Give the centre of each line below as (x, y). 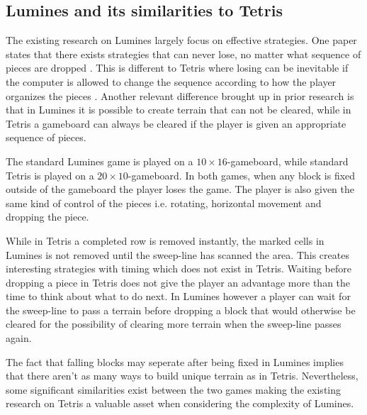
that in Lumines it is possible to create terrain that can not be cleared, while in (179, 110)
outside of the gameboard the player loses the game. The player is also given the (180, 189)
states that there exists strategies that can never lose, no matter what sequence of (183, 54)
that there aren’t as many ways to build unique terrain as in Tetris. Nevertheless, (182, 376)
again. (19, 338)
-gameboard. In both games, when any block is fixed (242, 175)
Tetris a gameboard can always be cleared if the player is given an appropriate (176, 123)
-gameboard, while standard (288, 161)
